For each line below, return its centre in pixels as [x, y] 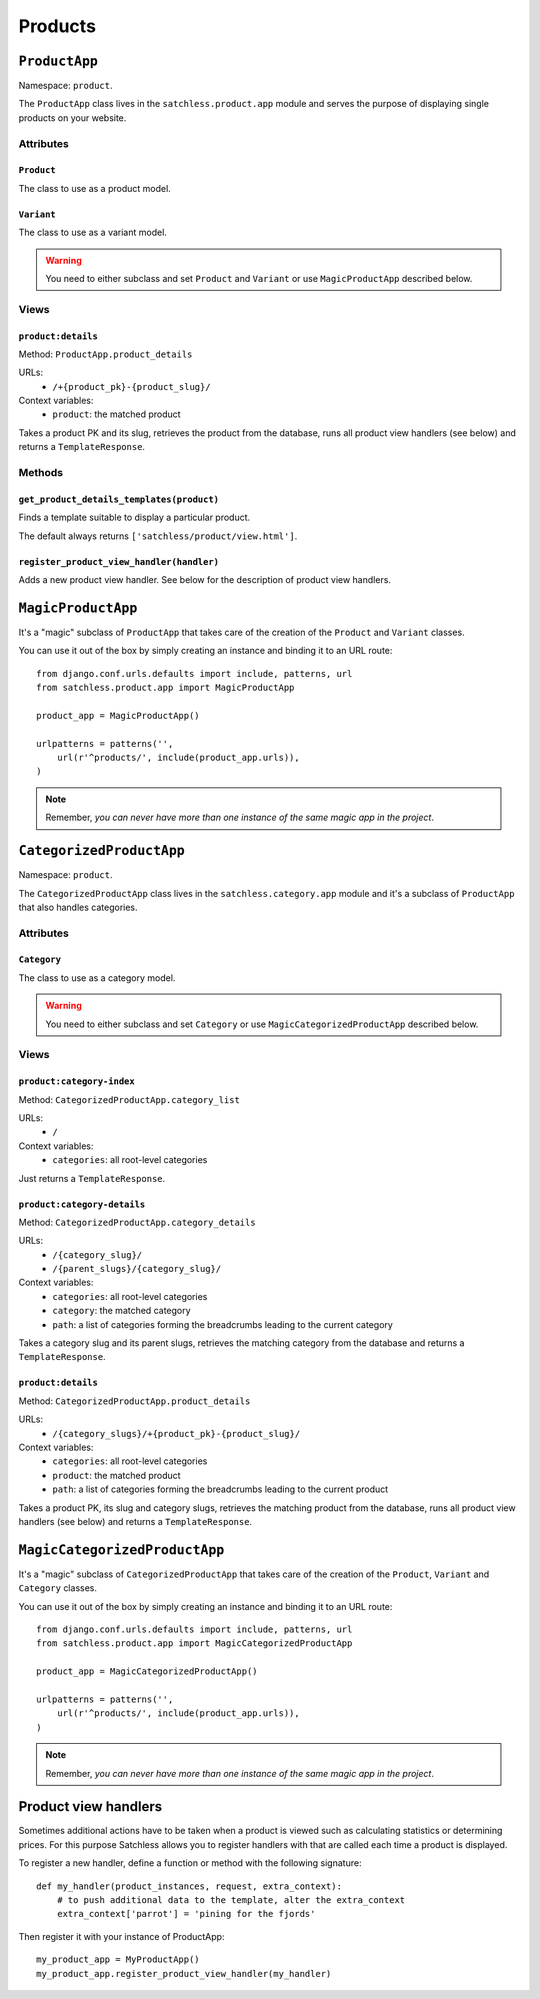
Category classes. [57, 1588]
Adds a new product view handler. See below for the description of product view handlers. [205, 579]
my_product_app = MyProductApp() [118, 1959]
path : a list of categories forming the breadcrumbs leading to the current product [220, 1489]
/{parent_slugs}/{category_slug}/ [137, 1269]
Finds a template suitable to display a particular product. [134, 517]
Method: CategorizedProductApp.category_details [137, 1222]
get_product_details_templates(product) [119, 499]
